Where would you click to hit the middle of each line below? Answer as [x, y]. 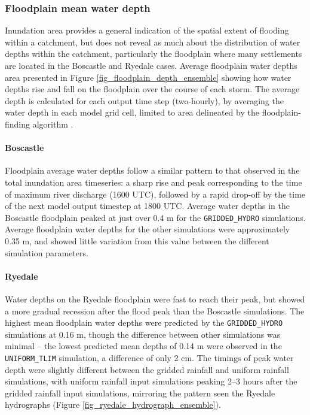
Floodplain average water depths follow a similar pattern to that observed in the [152, 170]
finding [18, 124]
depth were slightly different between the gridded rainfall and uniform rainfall [147, 369]
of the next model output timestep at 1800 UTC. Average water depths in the [147, 206]
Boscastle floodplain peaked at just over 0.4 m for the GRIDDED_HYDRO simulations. [155, 217]
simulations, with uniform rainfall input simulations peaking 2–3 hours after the [151, 381]
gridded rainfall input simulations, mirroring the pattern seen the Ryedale [140, 393]
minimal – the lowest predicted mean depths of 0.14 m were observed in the [143, 346]
